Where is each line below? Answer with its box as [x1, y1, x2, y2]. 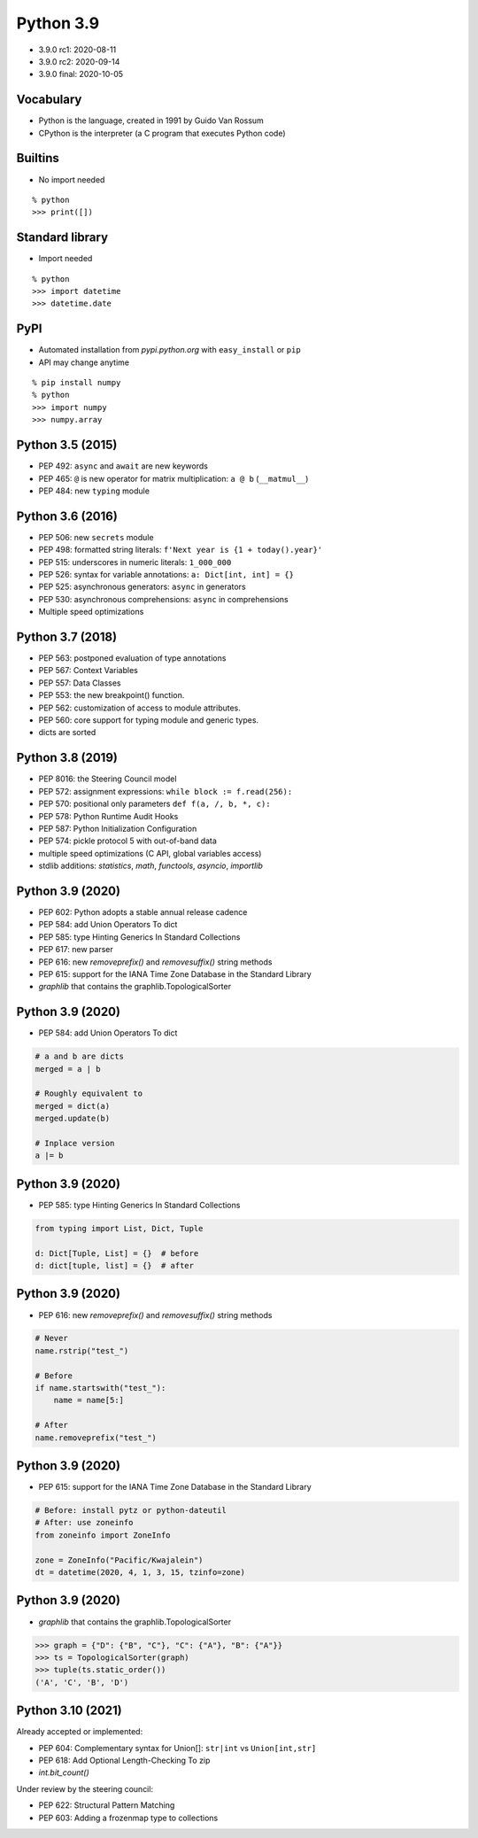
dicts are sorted [38, 727, 96, 738]
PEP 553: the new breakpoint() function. [38, 690, 185, 701]
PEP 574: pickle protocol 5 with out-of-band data [38, 835, 217, 846]
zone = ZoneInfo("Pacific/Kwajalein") [35, 1555, 204, 1565]
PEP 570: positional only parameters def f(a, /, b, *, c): [38, 798, 271, 810]
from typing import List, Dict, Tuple [35, 1223, 204, 1233]
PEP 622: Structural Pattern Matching [38, 1800, 175, 1811]
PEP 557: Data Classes [38, 678, 121, 688]
